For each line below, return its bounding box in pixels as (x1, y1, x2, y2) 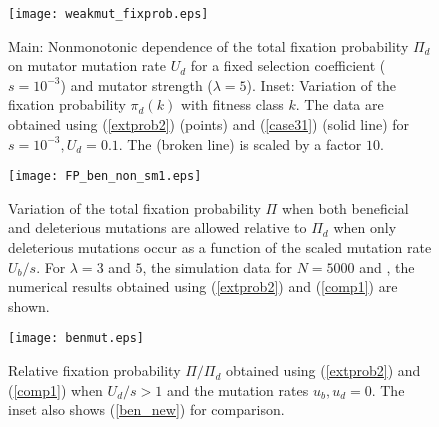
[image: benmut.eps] (8, 331, 145, 346)
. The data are (295, 94, 384, 115)
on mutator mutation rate (8, 55, 166, 76)
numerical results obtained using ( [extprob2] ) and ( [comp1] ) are (8, 276, 398, 297)
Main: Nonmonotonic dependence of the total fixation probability (8, 35, 409, 56)
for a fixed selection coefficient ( (190, 55, 386, 76)
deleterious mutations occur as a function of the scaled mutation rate (8, 237, 432, 258)
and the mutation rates (166, 379, 309, 400)
